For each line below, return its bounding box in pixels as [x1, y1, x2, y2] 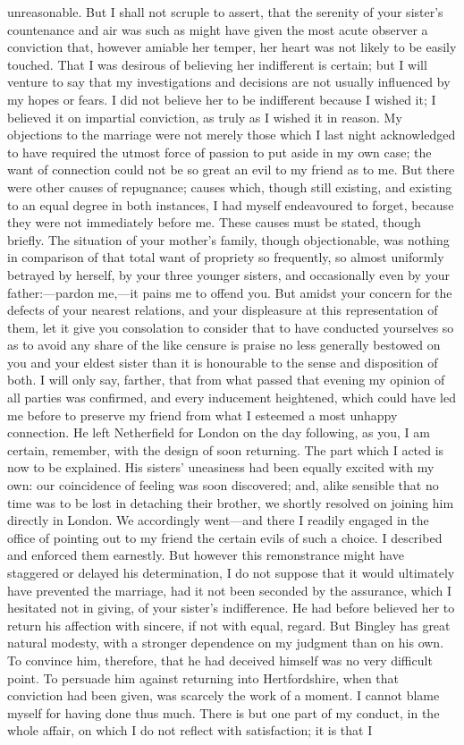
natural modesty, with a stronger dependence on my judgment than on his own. [7, 633, 444, 652]
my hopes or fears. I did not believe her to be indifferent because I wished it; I [7, 89, 436, 108]
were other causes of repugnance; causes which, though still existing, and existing [7, 177, 452, 196]
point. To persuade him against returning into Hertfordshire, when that [7, 668, 400, 687]
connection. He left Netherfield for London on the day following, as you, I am [7, 423, 430, 442]
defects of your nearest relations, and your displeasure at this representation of [7, 301, 438, 319]
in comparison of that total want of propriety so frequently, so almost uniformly [7, 248, 444, 267]
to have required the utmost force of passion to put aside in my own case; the [7, 142, 432, 161]
